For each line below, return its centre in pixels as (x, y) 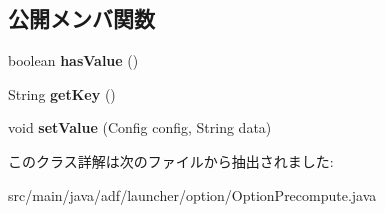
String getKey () (62, 93)
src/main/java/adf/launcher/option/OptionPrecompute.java (192, 194)
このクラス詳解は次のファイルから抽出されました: (171, 160)
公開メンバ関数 (81, 18)
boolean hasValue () (73, 60)
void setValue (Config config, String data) (140, 127)
